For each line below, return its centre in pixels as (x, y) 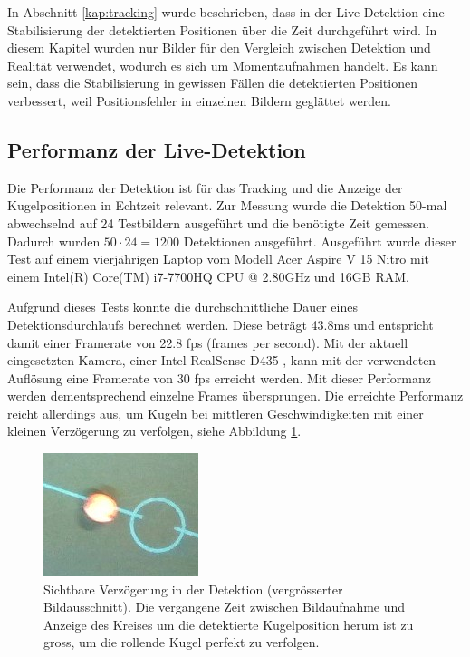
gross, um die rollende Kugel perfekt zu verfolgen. (182, 642)
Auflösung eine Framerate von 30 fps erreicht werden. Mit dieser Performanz (219, 377)
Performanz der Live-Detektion (157, 149)
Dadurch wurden (54, 241)
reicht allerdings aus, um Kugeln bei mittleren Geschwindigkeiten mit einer (216, 413)
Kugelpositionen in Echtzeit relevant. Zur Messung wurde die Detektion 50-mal (227, 205)
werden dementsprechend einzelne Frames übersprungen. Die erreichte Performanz (235, 396)
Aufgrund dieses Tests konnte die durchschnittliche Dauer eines (182, 307)
